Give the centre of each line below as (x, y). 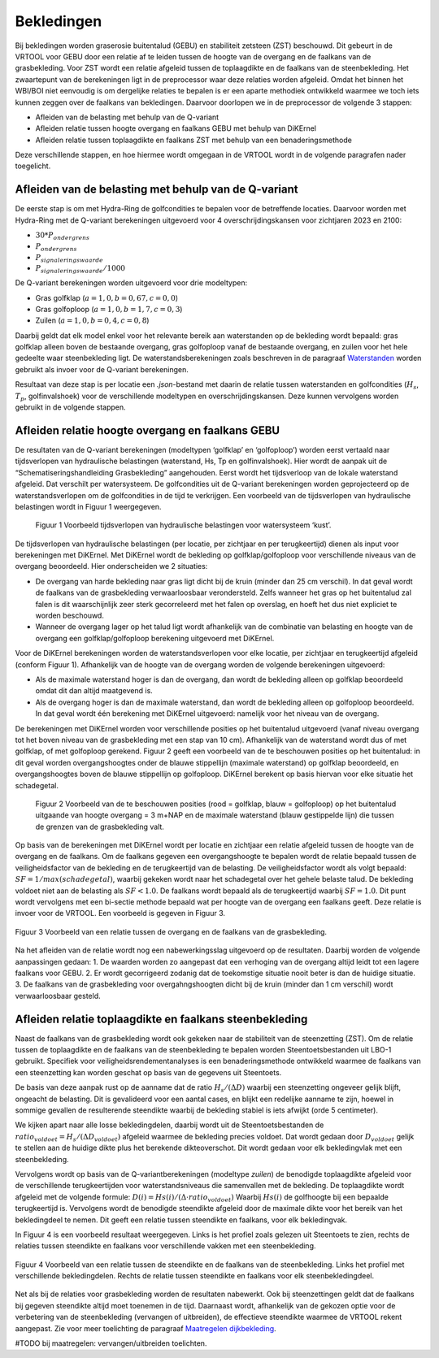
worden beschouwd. (70, 616)
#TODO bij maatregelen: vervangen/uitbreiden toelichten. (111, 1343)
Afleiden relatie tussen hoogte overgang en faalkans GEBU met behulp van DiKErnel (176, 128)
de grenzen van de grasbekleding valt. (100, 827)
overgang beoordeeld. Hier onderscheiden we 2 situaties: (111, 566)
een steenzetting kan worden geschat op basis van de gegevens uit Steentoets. (148, 1072)
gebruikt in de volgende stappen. (70, 407)
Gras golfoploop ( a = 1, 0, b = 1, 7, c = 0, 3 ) (109, 309)
